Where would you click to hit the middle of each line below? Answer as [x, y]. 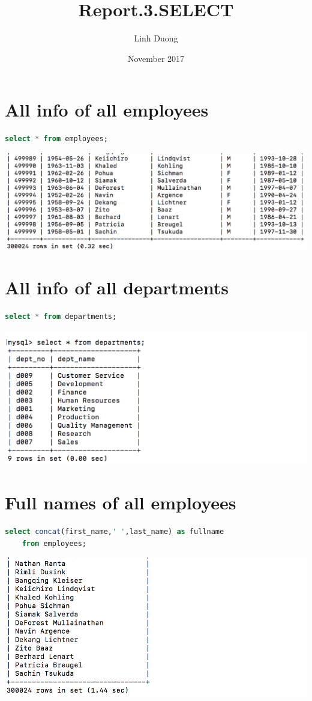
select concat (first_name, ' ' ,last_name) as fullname [115, 532]
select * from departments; [61, 317]
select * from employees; [56, 139]
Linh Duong [156, 38]
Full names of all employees [121, 502]
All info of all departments [117, 287]
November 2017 [156, 58]
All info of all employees [107, 110]
